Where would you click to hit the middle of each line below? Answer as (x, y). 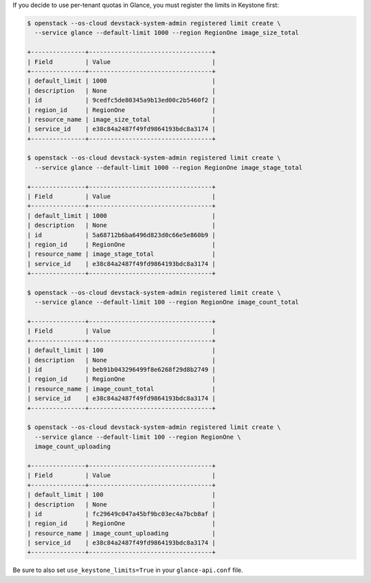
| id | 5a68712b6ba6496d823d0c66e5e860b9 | (121, 235)
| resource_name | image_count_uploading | (121, 533)
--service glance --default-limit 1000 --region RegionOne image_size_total (167, 33)
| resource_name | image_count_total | (121, 389)
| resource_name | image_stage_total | (121, 254)
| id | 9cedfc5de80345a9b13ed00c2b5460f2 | (121, 100)
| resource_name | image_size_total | (121, 119)
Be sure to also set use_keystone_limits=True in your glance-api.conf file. (128, 570)
